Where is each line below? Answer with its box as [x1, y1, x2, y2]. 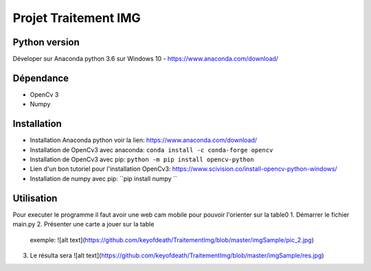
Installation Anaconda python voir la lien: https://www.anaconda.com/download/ [30, 136, 258, 144]
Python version [12, 36, 80, 48]
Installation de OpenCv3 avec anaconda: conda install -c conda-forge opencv [30, 145, 273, 154]
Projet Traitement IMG [12, 10, 141, 25]
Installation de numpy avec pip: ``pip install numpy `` [30, 174, 178, 182]
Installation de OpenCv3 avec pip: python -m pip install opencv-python [30, 155, 254, 164]
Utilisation [12, 192, 58, 204]
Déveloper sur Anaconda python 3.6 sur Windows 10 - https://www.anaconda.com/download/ [12, 55, 278, 63]
